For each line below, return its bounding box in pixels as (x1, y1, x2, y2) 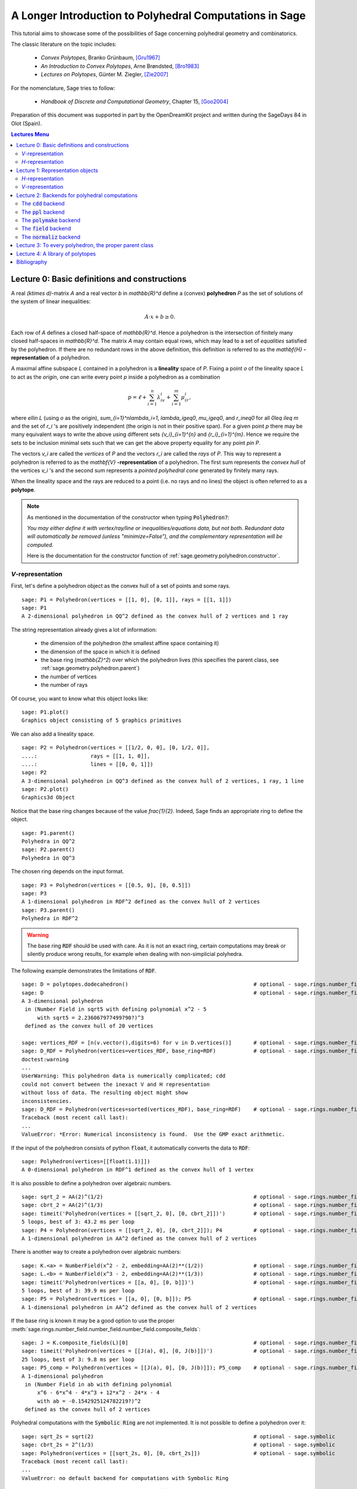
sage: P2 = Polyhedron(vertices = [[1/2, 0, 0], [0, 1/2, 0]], (21, 744, 210, 751)
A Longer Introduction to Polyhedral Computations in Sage (11, 9, 306, 22)
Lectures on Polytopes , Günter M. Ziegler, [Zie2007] (40, 71, 169, 78)
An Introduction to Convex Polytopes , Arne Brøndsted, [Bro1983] (40, 63, 199, 70)
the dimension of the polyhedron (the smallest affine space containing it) (40, 640, 220, 647)
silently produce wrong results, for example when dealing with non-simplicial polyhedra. (27, 951, 243, 958)
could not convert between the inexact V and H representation (21, 1081, 210, 1088)
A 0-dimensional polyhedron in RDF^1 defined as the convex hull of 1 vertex (21, 1166, 254, 1173)
